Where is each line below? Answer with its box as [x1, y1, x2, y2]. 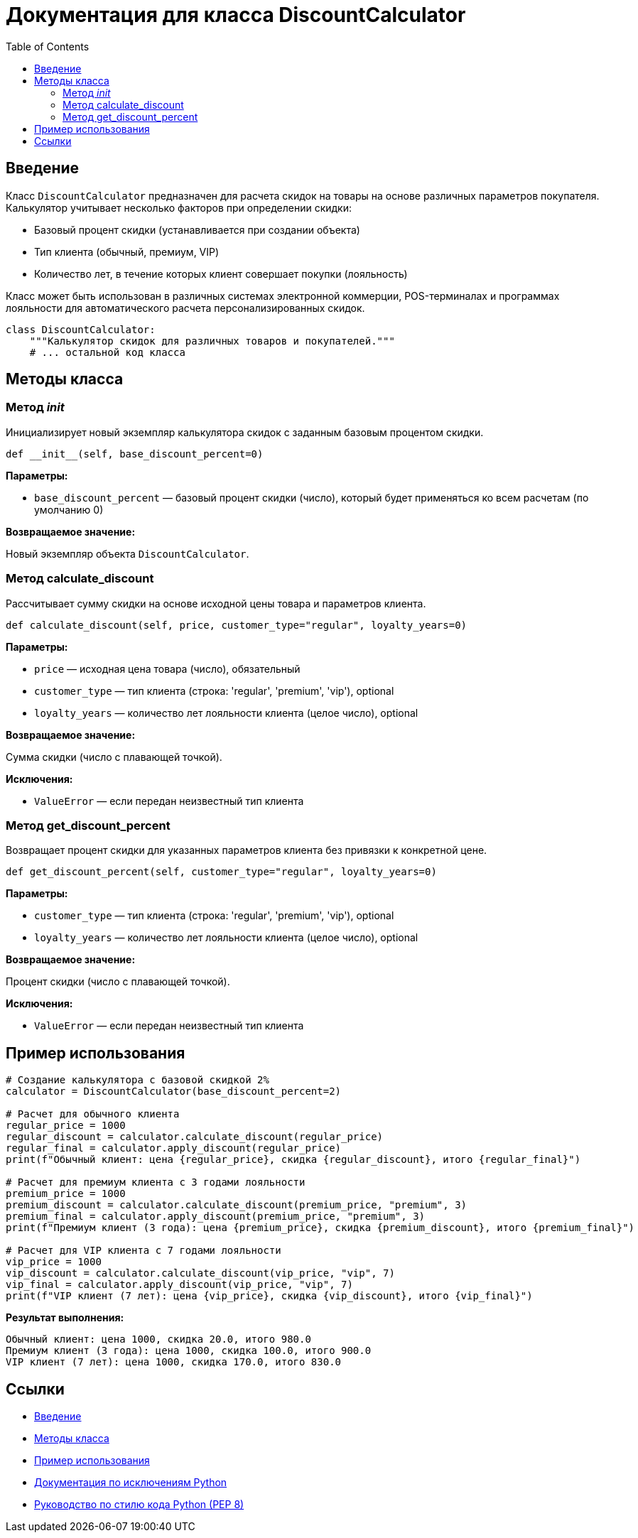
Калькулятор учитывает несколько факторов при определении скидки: [6, 201, 352, 214]
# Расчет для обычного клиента [6, 1108, 180, 1120]
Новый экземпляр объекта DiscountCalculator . [6, 547, 249, 560]
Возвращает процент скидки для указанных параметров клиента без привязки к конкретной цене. [6, 844, 487, 857]
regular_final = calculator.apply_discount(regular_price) [6, 1142, 342, 1154]
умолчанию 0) [34, 503, 104, 516]
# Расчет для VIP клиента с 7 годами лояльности [6, 1245, 281, 1257]
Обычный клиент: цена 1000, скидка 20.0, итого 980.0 [6, 1333, 311, 1345]
